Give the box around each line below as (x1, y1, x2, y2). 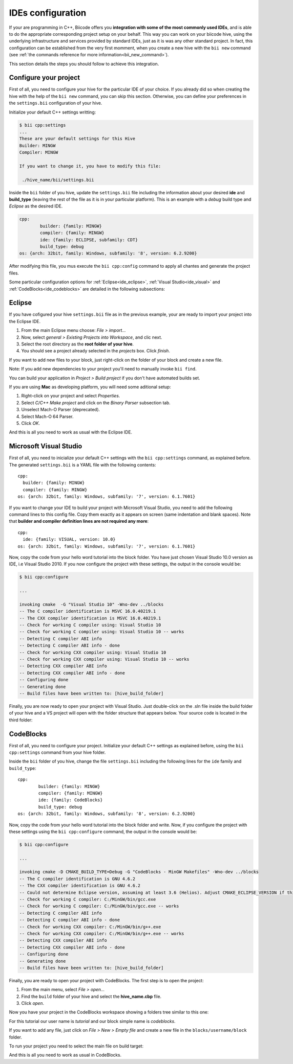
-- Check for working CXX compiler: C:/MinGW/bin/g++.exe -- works (19, 930, 185, 936)
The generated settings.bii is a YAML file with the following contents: (9, 462, 156, 467)
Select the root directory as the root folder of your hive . (21, 341, 134, 347)
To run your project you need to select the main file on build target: (9, 1043, 144, 1049)
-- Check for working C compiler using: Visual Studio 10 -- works (19, 629, 185, 635)
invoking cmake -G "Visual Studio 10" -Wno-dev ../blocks (19, 601, 164, 607)
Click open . (21, 1000, 44, 1006)
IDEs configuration (9, 7, 86, 18)
